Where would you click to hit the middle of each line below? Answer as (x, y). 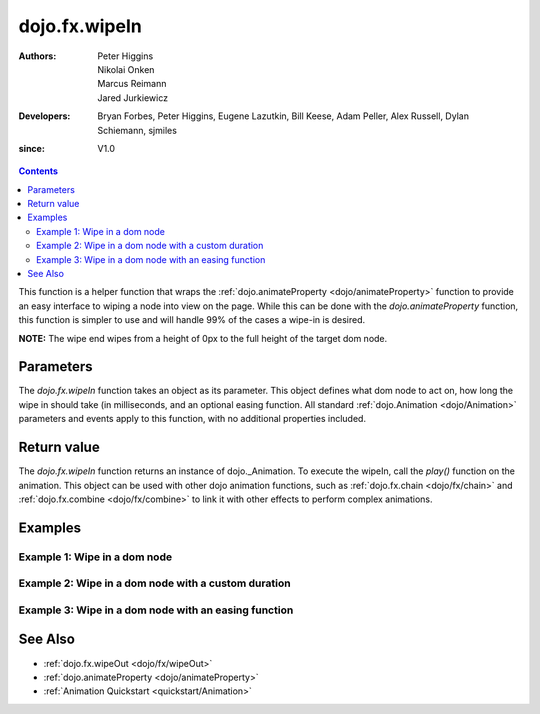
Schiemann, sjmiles (137, 130)
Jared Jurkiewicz (133, 97)
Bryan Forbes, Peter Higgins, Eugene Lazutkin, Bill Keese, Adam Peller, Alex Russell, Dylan (283, 116)
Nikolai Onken (126, 69)
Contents (38, 171)
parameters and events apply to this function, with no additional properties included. (192, 419)
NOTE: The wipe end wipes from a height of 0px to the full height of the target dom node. (203, 338)
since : (31, 148)
